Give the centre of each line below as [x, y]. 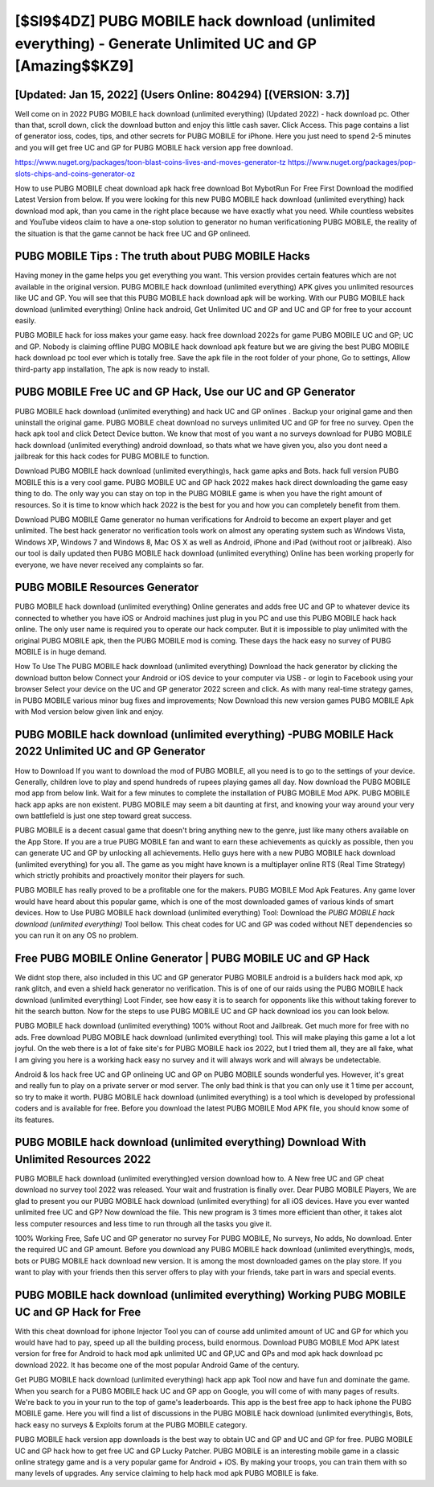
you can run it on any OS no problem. [77, 935]
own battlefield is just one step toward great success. [103, 815]
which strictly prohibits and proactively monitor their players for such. [130, 876]
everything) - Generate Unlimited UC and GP [166, 43]
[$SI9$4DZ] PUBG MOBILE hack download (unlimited [195, 21]
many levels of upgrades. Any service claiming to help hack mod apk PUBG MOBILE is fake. [167, 1473]
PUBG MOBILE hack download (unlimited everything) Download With [190, 1142]
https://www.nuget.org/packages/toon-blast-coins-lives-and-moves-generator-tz [151, 162]
